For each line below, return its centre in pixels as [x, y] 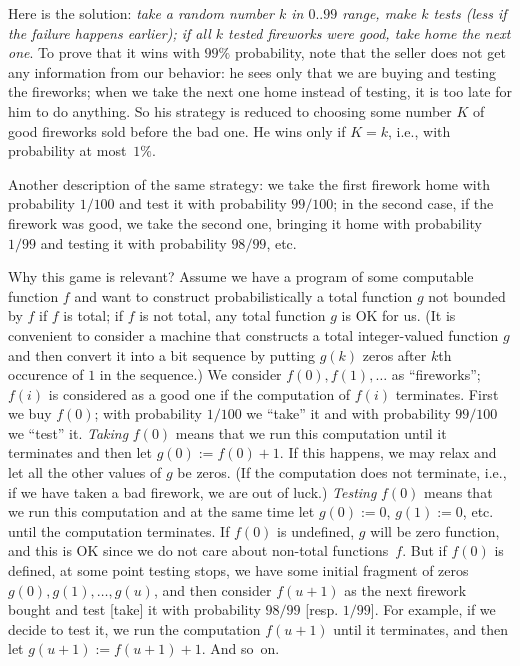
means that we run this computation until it [311, 432]
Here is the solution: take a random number [141, 13]
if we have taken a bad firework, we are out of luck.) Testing [192, 491]
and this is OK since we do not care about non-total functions [198, 550]
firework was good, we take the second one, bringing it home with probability [245, 222]
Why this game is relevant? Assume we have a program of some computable [241, 276]
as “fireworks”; [436, 374]
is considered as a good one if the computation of [199, 393]
